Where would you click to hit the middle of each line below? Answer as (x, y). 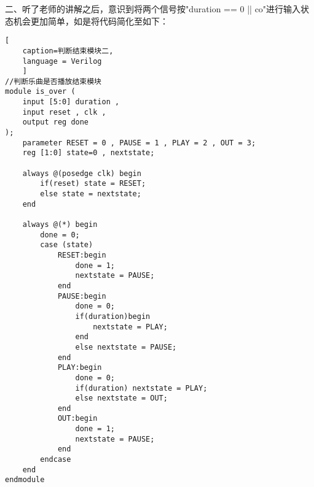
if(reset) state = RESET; (93, 184)
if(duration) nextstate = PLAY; (141, 388)
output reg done (56, 122)
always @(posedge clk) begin (82, 173)
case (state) (67, 245)
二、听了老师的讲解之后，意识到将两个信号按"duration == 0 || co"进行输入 (153, 9)
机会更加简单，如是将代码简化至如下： (91, 21)
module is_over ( (40, 92)
